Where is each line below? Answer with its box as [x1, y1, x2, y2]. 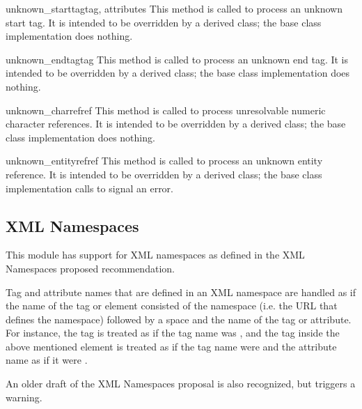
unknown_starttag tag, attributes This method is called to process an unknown [6, 1, 343, 15]
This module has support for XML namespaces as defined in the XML [6, 247, 305, 262]
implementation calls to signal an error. [6, 180, 173, 195]
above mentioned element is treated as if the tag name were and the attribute [6, 339, 337, 353]
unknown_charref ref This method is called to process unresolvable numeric [6, 102, 326, 117]
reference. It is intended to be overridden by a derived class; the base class [6, 167, 322, 181]
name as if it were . [6, 353, 88, 367]
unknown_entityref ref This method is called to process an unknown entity [6, 153, 323, 168]
